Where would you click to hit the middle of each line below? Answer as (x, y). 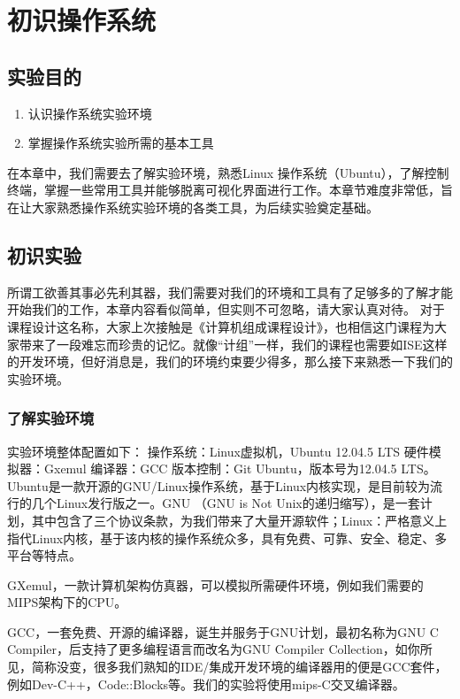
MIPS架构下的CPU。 (67, 602)
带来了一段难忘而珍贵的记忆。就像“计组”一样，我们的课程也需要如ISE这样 (233, 344)
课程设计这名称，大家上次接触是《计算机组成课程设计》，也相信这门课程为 (221, 326)
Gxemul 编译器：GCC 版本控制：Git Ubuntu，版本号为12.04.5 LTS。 (240, 469)
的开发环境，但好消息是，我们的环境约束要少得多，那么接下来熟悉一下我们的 (230, 361)
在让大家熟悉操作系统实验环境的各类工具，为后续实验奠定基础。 (193, 207)
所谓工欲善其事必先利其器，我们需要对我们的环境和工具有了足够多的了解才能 (230, 292)
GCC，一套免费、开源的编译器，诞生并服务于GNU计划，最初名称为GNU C (223, 631)
